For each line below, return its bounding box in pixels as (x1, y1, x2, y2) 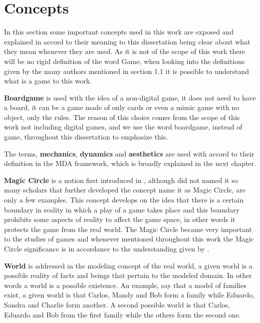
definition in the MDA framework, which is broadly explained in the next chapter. (4, 158, 256, 168)
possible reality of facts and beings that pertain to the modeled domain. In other (4, 270, 252, 280)
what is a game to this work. (4, 75, 92, 86)
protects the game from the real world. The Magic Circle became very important (4, 223, 252, 234)
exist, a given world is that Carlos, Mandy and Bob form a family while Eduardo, (4, 289, 255, 300)
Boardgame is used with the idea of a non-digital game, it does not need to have (4, 92, 256, 102)
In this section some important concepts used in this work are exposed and (4, 26, 234, 37)
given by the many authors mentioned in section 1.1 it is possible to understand (4, 65, 249, 76)
